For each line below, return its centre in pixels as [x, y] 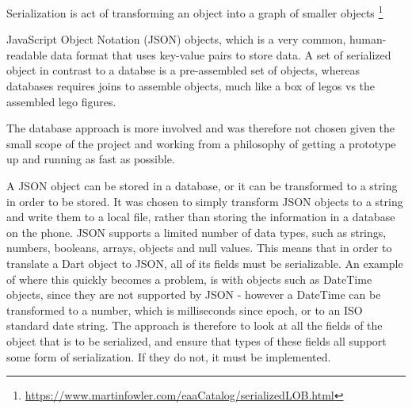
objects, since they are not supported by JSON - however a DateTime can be [194, 294]
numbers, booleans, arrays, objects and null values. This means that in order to [199, 248]
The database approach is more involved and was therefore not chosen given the [201, 128]
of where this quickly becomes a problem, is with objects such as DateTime [189, 279]
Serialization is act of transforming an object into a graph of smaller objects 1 [195, 11]
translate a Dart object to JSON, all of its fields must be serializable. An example [205, 263]
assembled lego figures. [61, 101]
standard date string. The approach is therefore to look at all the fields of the [195, 325]
